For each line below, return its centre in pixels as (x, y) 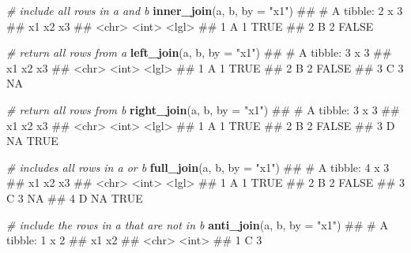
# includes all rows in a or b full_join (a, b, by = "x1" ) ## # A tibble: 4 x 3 (198, 167)
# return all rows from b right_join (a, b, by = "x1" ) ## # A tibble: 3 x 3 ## (203, 109)
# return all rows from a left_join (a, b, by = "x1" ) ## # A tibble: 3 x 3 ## (199, 52)
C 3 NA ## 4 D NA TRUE (75, 197)
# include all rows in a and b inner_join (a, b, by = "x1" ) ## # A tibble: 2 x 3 (205, 10)
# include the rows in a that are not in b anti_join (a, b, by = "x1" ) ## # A (197, 224)
